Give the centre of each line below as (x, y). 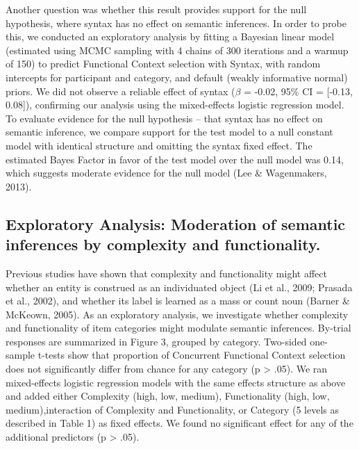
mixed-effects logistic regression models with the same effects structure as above (176, 382)
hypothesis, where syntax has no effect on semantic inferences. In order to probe (176, 23)
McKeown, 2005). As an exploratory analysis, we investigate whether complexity (177, 314)
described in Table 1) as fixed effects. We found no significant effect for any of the (179, 423)
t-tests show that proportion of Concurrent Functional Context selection (192, 355)
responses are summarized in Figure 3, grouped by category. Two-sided (156, 341)
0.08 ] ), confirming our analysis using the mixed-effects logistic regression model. (175, 105)
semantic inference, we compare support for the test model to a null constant (169, 132)
